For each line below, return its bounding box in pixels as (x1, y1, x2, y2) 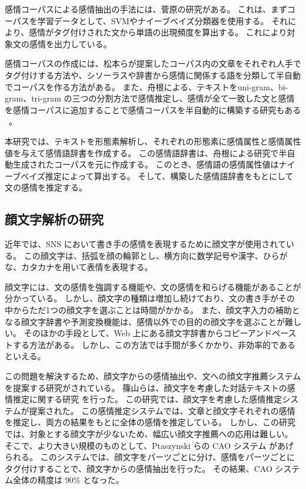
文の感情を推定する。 (5, 181, 87, 193)
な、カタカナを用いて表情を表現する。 (5, 261, 153, 273)
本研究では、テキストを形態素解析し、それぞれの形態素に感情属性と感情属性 (5, 134, 301, 147)
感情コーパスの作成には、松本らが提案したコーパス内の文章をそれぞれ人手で (5, 57, 301, 70)
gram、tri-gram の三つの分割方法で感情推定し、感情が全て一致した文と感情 (5, 92, 295, 104)
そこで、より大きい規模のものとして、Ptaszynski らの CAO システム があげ (5, 439, 294, 451)
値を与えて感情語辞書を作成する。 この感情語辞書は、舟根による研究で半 (5, 146, 287, 159)
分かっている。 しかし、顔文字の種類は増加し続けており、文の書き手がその (5, 292, 295, 304)
